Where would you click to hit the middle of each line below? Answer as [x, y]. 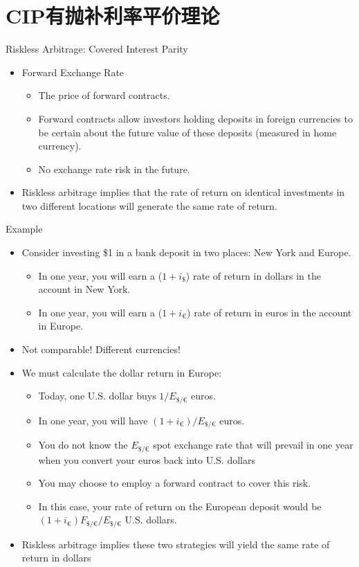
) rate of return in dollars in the [253, 275]
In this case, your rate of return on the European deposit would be [180, 506]
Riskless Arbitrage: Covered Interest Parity [97, 49]
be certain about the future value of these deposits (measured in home [187, 132]
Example [24, 229]
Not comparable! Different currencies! [101, 349]
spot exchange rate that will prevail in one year [253, 445]
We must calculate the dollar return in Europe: [122, 372]
